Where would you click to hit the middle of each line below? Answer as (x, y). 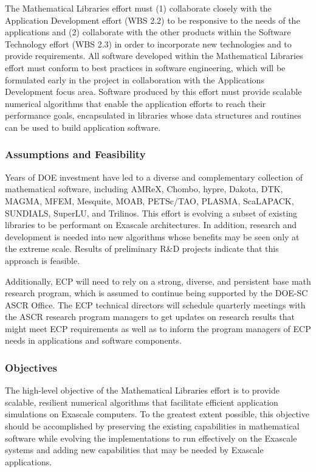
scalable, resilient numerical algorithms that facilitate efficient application (142, 402)
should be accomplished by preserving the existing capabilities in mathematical (152, 426)
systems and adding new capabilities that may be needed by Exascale (134, 450)
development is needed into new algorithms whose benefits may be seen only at (152, 236)
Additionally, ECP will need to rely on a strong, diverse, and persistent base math (158, 281)
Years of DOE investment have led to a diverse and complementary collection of (154, 177)
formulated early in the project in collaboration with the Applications (135, 79)
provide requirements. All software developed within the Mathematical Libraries (154, 56)
